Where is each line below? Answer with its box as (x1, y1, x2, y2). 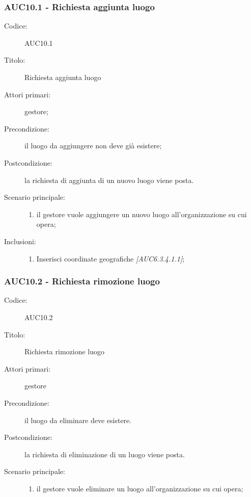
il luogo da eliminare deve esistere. (24, 414, 132, 425)
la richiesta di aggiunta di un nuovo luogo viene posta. (24, 174, 194, 185)
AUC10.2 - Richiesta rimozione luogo (4, 275, 160, 287)
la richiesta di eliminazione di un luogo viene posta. (24, 449, 185, 459)
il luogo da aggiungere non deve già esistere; (24, 140, 162, 151)
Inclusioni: (4, 236, 36, 246)
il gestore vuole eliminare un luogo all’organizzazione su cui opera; (36, 483, 243, 493)
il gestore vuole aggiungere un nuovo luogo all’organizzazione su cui (36, 208, 247, 219)
